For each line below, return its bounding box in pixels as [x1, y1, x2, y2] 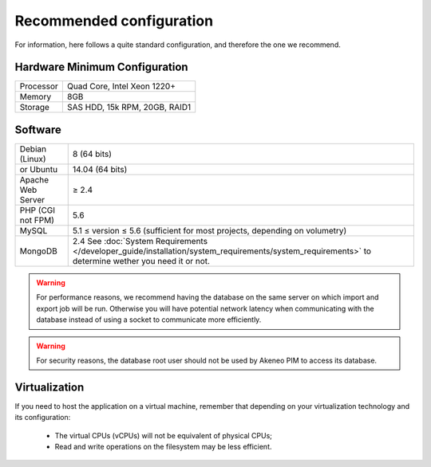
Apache [19, 174, 49, 185]
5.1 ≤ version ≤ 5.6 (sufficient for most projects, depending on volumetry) [72, 225, 347, 236]
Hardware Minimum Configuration [14, 61, 188, 74]
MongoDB [19, 245, 57, 257]
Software [14, 123, 61, 136]
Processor [19, 80, 59, 92]
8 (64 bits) [72, 148, 112, 159]
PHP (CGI [19, 204, 56, 215]
